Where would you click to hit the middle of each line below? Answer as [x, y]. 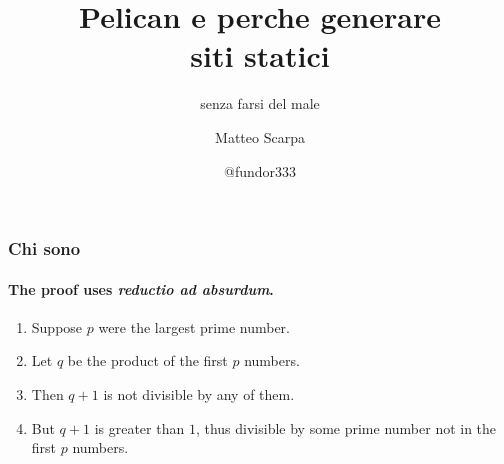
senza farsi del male [260, 103]
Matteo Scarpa [260, 136]
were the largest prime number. [194, 326]
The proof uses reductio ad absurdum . [141, 288]
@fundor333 [260, 170]
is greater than [139, 427]
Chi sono [44, 248]
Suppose [57, 326]
